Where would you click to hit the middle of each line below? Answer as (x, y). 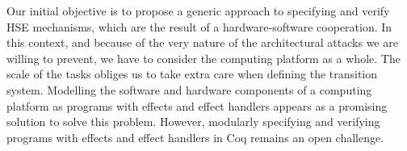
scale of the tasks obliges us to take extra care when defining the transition (192, 74)
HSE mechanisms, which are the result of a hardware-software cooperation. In (199, 26)
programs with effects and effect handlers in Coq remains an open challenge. (195, 137)
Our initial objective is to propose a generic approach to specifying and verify (198, 10)
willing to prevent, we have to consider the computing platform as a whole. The (203, 58)
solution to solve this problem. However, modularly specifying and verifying (193, 122)
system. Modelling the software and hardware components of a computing (189, 89)
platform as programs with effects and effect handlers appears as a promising (197, 105)
